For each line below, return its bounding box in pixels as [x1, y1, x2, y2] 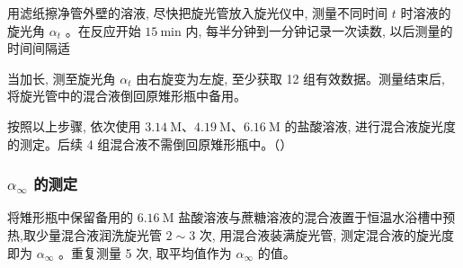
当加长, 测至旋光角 [7, 68, 116, 87]
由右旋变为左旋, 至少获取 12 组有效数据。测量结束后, [136, 68, 445, 87]
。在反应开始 [65, 21, 141, 40]
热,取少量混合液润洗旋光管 [7, 225, 162, 244]
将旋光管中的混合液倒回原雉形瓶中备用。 [7, 86, 246, 105]
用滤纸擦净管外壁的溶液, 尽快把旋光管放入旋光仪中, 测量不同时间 [7, 4, 388, 22]
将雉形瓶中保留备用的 [7, 208, 133, 227]
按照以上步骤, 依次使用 [7, 116, 141, 135]
